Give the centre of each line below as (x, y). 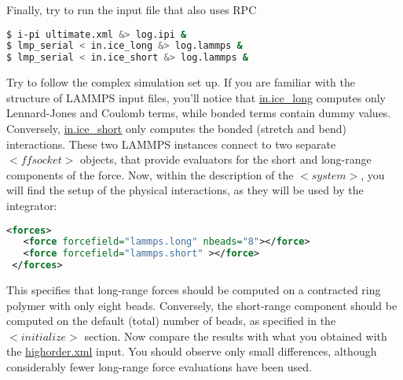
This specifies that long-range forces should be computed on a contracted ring (194, 290)
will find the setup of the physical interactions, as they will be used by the (185, 190)
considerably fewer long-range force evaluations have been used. (159, 367)
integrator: (32, 205)
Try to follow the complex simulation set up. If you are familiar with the (181, 82)
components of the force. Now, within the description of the (150, 174)
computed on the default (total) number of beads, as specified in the (171, 321)
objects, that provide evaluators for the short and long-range (226, 159)
